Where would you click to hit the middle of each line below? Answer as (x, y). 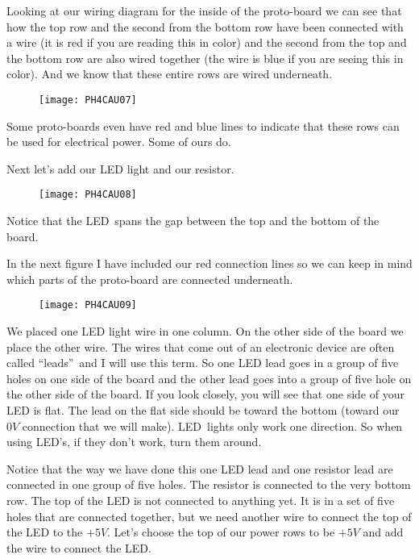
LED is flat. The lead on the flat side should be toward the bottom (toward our (203, 410)
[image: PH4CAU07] (88, 100)
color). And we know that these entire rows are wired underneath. (170, 74)
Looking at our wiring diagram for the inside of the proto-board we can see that (204, 10)
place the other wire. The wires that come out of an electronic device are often (201, 346)
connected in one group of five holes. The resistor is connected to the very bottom (209, 484)
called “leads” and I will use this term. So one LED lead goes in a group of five (203, 363)
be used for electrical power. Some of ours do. (119, 142)
